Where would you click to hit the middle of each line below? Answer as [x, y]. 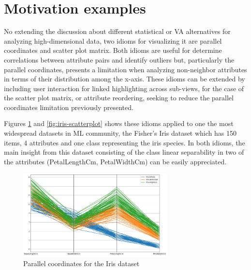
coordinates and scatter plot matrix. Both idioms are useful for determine [113, 50]
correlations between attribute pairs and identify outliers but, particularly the [119, 59]
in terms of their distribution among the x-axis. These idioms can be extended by [125, 79]
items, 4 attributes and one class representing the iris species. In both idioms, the [125, 142]
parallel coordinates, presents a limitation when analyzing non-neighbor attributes [125, 69]
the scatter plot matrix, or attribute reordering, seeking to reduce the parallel [119, 98]
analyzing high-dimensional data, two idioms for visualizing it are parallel [113, 40]
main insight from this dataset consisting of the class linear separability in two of [124, 152]
